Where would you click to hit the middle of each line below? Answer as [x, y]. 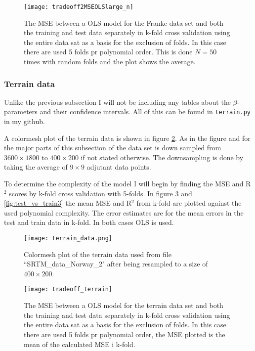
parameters [21, 111]
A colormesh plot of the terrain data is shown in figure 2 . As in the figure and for [127, 138]
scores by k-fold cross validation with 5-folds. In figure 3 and [101, 193]
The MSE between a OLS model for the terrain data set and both [124, 305]
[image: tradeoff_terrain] [68, 289]
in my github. [24, 121]
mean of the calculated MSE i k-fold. [80, 344]
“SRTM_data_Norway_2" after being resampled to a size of [116, 264]
